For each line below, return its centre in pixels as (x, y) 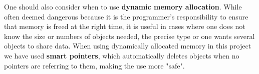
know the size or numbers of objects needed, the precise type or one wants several (129, 36)
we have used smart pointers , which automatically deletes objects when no (122, 55)
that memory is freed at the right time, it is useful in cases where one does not (125, 26)
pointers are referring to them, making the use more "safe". (94, 65)
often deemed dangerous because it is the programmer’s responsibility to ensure (126, 16)
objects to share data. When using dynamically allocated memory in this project (128, 46)
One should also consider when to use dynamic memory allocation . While (123, 6)
